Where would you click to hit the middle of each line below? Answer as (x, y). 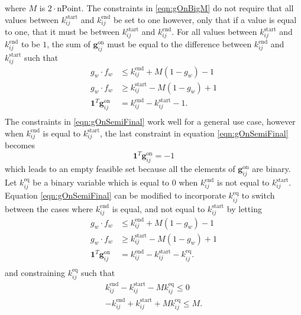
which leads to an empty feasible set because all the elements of (120, 169)
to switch (258, 195)
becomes (20, 145)
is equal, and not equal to (158, 208)
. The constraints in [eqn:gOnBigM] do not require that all (187, 8)
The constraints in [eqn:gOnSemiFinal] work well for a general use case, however (150, 121)
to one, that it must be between (62, 32)
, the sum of (69, 44)
